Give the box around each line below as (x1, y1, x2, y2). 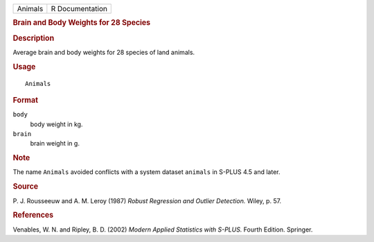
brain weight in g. (30, 139, 80, 148)
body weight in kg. (30, 120, 83, 128)
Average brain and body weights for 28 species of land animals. (12, 48, 195, 56)
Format (12, 95, 38, 105)
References (12, 210, 54, 220)
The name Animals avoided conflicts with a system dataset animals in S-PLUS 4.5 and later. (12, 168, 280, 176)
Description (12, 33, 55, 43)
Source (12, 182, 39, 191)
